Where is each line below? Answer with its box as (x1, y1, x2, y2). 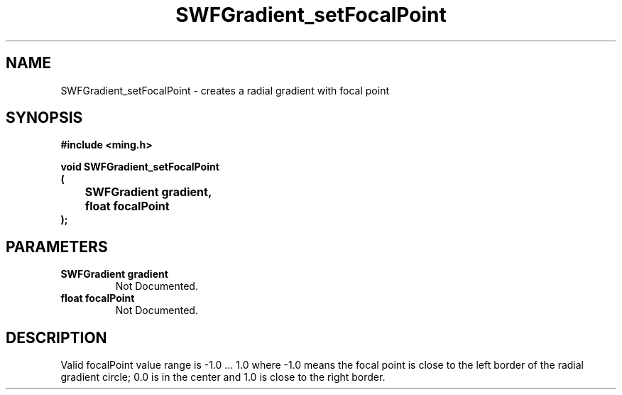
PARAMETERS (6, 237, 108, 256)
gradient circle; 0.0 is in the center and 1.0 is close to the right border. (60, 371, 386, 384)
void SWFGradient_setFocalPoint (60, 161, 219, 173)
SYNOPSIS (6, 109, 83, 127)
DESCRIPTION (6, 328, 107, 347)
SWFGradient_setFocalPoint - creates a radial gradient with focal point (60, 84, 389, 97)
